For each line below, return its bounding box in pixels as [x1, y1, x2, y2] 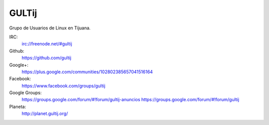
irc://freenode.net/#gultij [21, 41, 72, 47]
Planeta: [9, 104, 26, 110]
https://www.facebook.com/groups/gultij [21, 83, 106, 89]
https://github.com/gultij [21, 55, 72, 61]
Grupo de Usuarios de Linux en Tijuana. [9, 25, 91, 31]
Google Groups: [9, 90, 42, 96]
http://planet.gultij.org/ [21, 111, 68, 117]
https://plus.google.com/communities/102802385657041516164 [21, 69, 153, 75]
